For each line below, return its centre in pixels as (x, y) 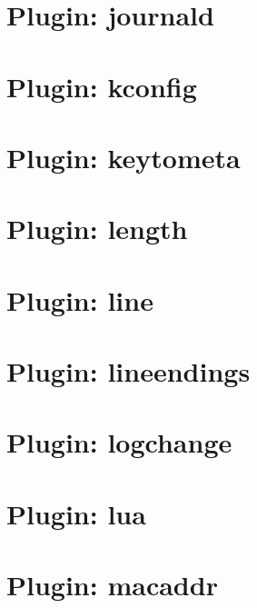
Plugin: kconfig (102, 86)
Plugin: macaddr (112, 585)
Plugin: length (97, 229)
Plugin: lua (76, 513)
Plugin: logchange (119, 442)
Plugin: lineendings (128, 371)
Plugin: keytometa (124, 157)
